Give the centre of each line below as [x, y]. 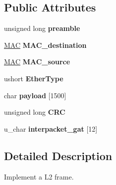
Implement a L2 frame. [39, 176]
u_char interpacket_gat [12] [51, 128]
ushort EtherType [34, 78]
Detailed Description [58, 155]
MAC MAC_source [37, 62]
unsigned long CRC [35, 112]
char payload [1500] [35, 95]
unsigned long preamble [42, 28]
